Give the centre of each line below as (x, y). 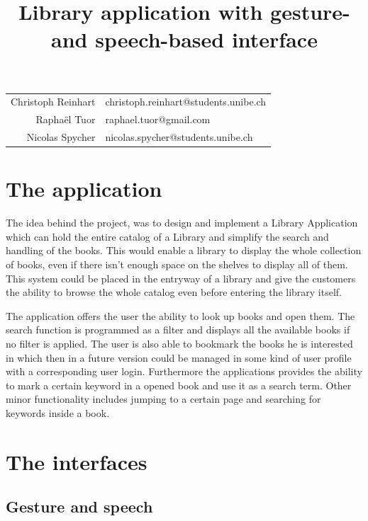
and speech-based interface (184, 39)
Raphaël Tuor (66, 119)
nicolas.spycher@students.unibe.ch (179, 137)
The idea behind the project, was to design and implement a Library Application (182, 223)
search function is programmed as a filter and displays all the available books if (178, 330)
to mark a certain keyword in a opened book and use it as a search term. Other (179, 385)
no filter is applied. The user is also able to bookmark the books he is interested (179, 343)
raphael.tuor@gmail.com (158, 119)
